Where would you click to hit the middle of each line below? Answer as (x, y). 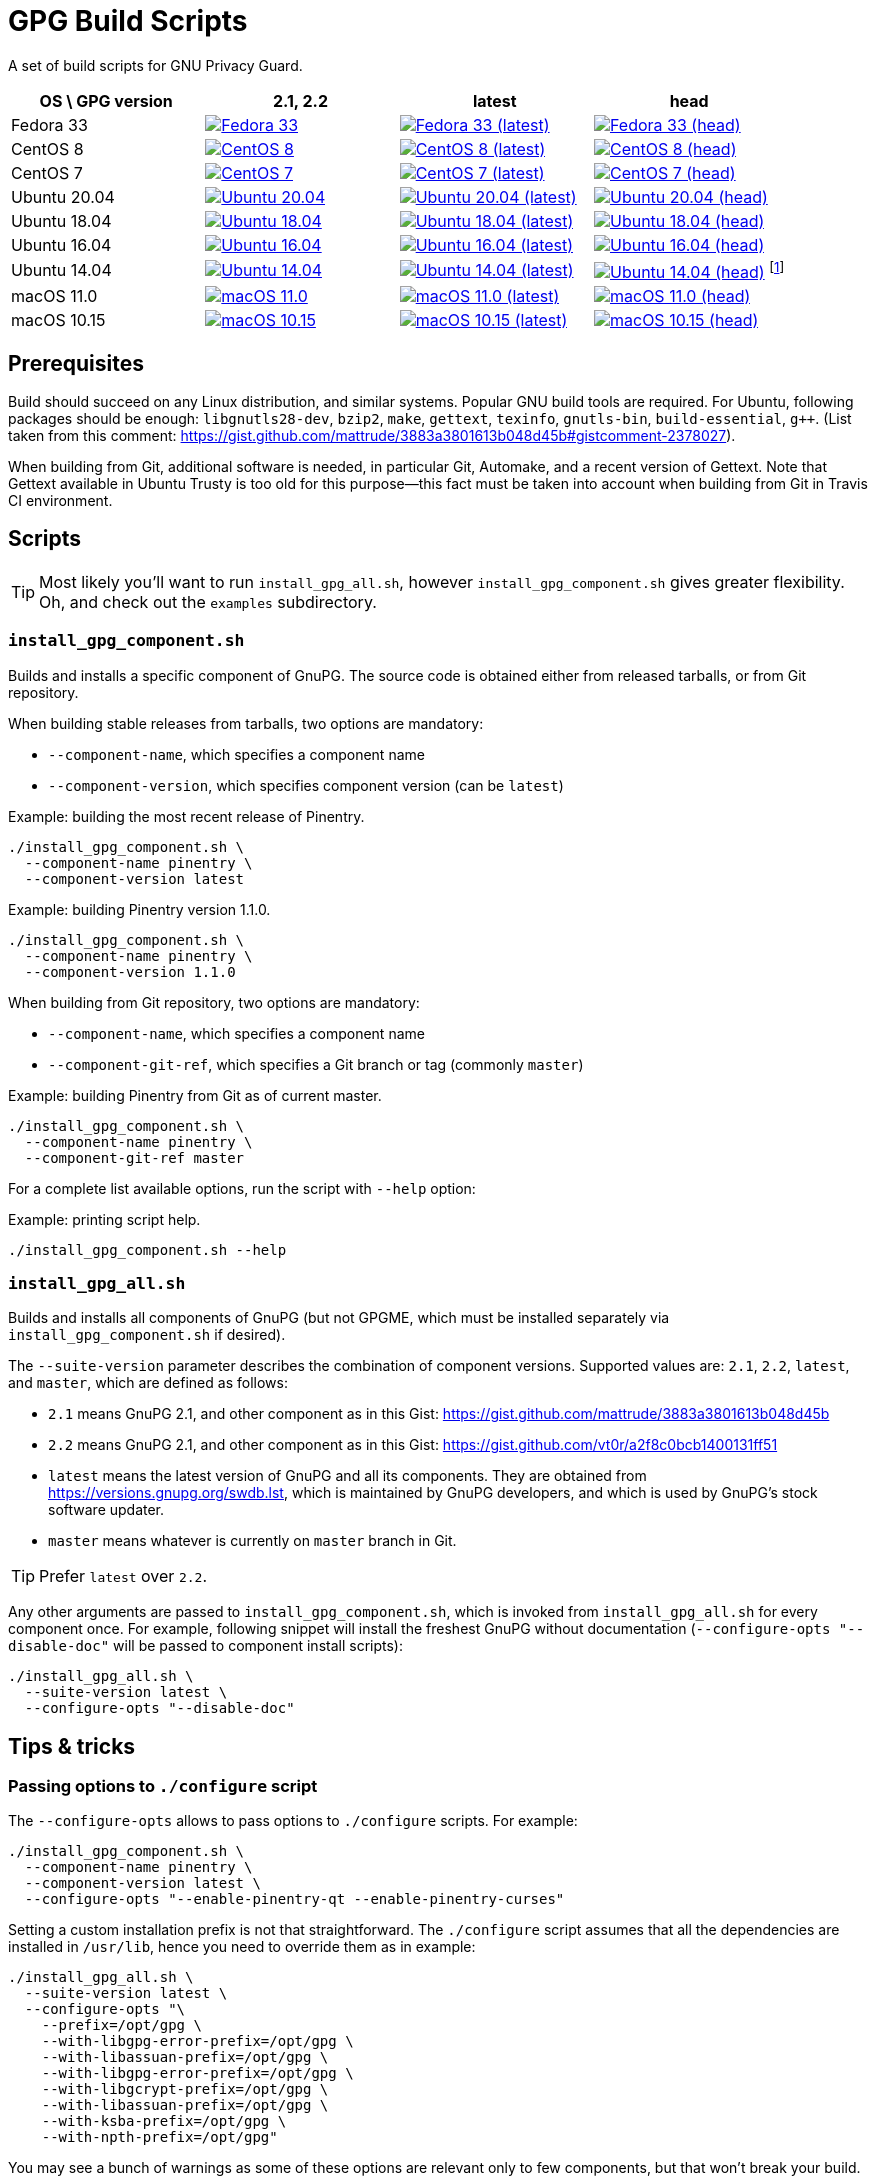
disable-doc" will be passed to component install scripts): (205, 1646)
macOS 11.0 (54, 296)
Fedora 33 (49, 124)
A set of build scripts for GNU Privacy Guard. (155, 65)
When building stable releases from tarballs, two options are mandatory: (246, 723)
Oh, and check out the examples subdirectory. (208, 601)
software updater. (106, 1510)
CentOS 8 (47, 148)
